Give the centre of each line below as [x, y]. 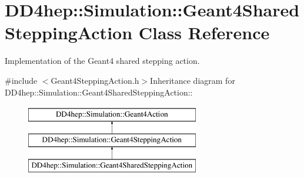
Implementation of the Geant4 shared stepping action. [102, 61]
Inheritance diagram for [193, 80]
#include [21, 80]
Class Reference [204, 33]
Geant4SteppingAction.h [95, 80]
